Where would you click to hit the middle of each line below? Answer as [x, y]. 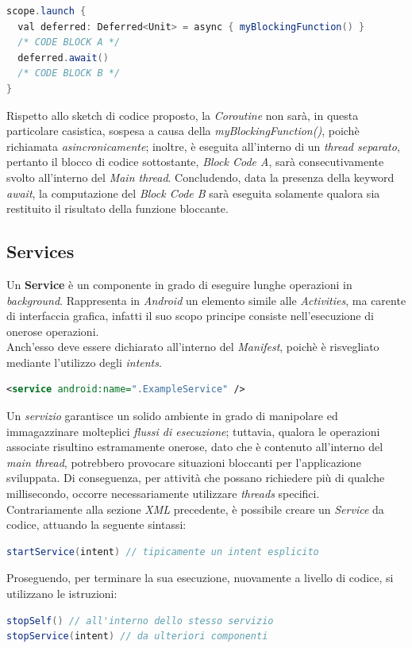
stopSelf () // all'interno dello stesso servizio [140, 621]
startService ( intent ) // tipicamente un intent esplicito [163, 552]
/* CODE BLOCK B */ [69, 73]
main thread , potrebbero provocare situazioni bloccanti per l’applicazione [184, 462]
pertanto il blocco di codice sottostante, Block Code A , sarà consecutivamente [195, 162]
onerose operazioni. [53, 331]
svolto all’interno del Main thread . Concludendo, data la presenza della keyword [200, 177]
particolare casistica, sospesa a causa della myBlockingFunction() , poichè [183, 131]
